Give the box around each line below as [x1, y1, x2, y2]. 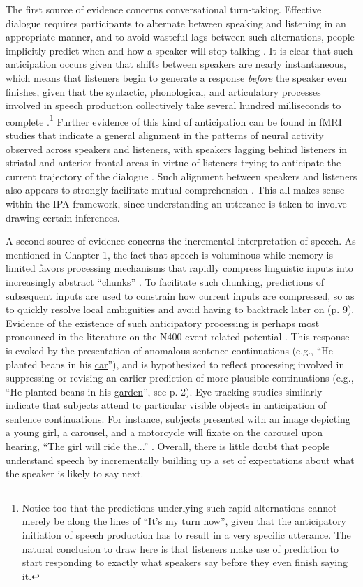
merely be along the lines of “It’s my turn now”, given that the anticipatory [22, 514, 347, 528]
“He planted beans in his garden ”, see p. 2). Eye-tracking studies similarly [6, 384, 323, 398]
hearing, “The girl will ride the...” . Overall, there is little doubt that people [6, 439, 329, 454]
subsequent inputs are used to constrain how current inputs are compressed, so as [6, 288, 355, 303]
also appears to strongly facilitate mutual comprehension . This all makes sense [6, 182, 345, 197]
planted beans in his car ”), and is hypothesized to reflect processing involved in [6, 356, 345, 371]
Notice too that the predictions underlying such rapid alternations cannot [22, 500, 337, 514]
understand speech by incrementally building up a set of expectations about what [6, 452, 355, 467]
